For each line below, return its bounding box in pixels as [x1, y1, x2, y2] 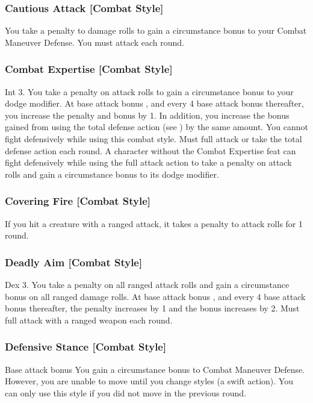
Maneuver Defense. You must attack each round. [5, 36, 184, 48]
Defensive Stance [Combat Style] [5, 339, 167, 354]
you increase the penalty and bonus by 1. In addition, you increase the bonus [5, 108, 290, 121]
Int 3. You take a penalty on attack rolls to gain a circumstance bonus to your [5, 85, 294, 98]
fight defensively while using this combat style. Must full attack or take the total [5, 133, 302, 145]
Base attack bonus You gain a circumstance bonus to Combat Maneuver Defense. [5, 363, 305, 375]
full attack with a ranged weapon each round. [5, 313, 173, 326]
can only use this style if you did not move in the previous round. [5, 386, 246, 399]
